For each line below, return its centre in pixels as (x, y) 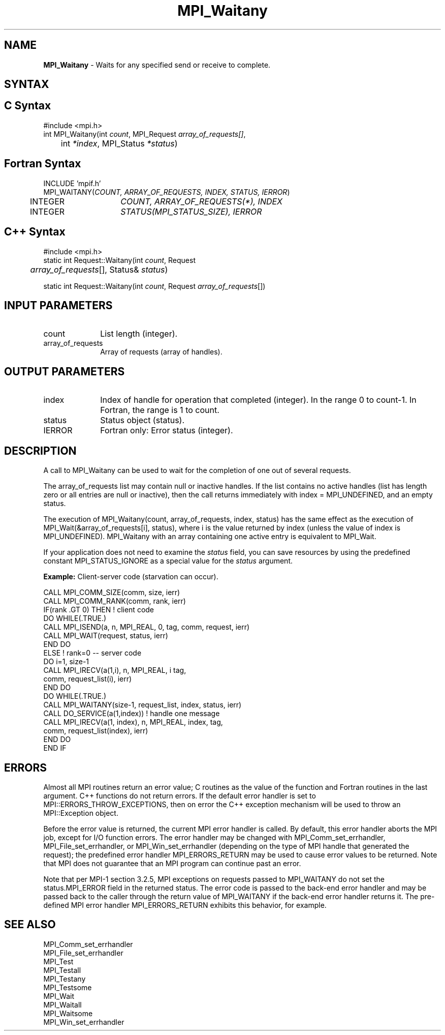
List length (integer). (139, 334)
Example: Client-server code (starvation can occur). (131, 577)
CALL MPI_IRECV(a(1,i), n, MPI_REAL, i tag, (115, 670)
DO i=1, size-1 (66, 662)
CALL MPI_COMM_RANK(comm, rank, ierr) (115, 601)
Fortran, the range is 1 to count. (160, 410)
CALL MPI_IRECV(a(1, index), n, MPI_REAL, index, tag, (133, 722)
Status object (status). (142, 420)
